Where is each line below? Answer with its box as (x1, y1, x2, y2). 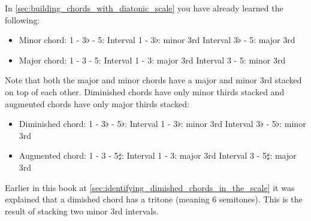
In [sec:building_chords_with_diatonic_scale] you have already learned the (5, 2, 283, 14)
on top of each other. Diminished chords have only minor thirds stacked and (5, 85, 285, 98)
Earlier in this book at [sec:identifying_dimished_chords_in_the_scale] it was (5, 181, 295, 193)
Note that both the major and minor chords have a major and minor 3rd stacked (5, 74, 302, 86)
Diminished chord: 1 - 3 (19, 117, 105, 130)
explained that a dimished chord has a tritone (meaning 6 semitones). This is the (5, 193, 303, 205)
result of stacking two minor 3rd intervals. (5, 204, 159, 217)
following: (5, 13, 40, 26)
